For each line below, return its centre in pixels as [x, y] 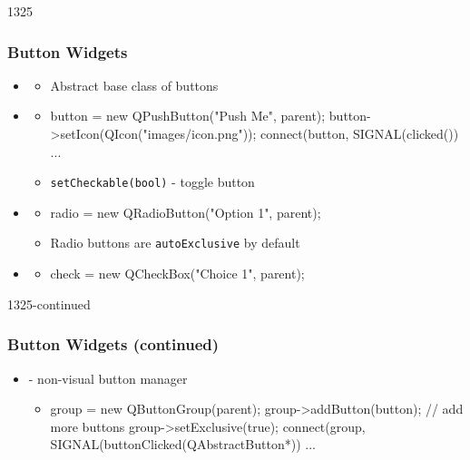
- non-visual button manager [108, 378]
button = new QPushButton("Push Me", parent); [188, 116]
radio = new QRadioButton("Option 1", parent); [186, 212]
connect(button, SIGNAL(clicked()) [360, 133]
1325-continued [49, 303]
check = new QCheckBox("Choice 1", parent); [177, 274]
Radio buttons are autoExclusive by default [175, 243]
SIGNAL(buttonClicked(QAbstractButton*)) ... [183, 444]
